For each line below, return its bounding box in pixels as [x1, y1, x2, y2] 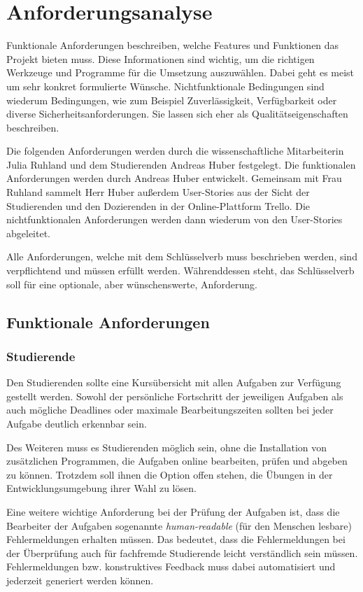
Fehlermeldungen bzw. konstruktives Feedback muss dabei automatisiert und [6, 559, 336, 574]
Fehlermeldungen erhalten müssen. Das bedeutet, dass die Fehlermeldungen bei [6, 532, 346, 547]
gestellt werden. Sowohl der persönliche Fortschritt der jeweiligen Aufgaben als [6, 388, 343, 403]
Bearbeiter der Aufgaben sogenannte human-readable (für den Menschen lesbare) [6, 518, 352, 533]
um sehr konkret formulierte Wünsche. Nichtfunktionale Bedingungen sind [6, 78, 325, 93]
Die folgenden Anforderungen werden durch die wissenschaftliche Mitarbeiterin [6, 143, 344, 158]
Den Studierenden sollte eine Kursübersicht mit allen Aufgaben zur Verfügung [6, 375, 341, 390]
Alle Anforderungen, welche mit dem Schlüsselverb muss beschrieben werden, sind [6, 249, 357, 264]
